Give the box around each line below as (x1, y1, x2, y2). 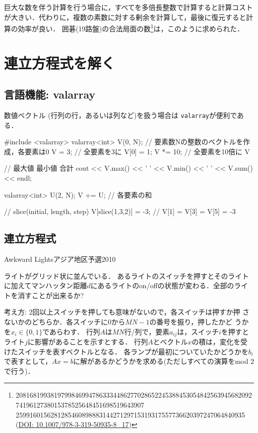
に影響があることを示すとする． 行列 (27, 336, 148, 347)
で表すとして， (4, 356, 52, 366)
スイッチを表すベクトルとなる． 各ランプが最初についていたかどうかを (17, 346, 249, 356)
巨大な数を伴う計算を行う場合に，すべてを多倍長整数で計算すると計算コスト (4, 2, 253, 12)
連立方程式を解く (4, 52, 116, 73)
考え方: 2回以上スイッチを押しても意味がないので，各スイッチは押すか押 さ (4, 307, 250, 317)
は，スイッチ (177, 326, 219, 336)
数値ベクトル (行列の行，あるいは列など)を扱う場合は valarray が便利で (4, 110, 237, 120)
